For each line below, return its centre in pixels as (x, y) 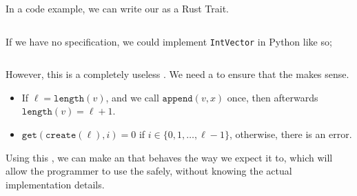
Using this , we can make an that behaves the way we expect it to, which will (169, 157)
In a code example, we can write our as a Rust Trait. (117, 8)
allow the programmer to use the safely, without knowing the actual (149, 171)
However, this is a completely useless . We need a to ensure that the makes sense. (177, 74)
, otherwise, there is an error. (290, 134)
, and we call (132, 97)
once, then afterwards (273, 97)
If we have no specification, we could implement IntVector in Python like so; (169, 41)
